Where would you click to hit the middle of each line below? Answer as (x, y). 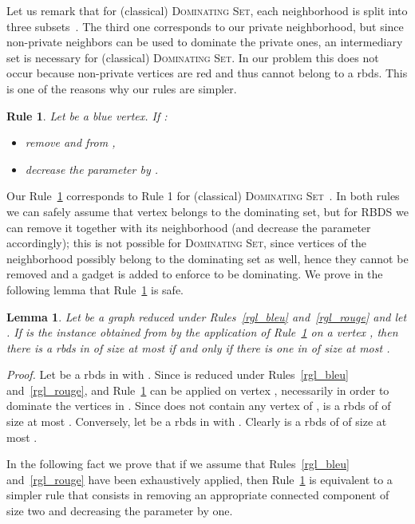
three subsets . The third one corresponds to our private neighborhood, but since (205, 26)
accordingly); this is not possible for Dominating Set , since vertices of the (186, 243)
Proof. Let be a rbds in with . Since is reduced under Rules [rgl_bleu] (178, 374)
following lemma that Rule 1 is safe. (95, 289)
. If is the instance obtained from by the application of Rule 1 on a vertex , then (202, 332)
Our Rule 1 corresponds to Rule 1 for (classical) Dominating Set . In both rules (203, 196)
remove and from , (70, 142)
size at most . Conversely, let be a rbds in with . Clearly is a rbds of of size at (197, 422)
